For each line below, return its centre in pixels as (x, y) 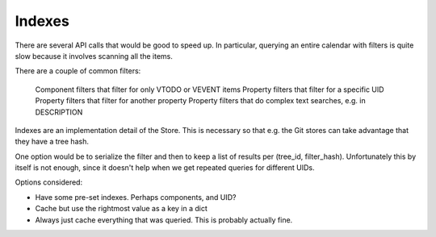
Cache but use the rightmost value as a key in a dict (121, 209)
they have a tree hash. (52, 142)
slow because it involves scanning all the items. (94, 56)
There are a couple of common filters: (78, 71)
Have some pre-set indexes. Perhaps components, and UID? (136, 197)
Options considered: (49, 182)
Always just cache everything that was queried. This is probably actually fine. (164, 220)
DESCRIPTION (59, 112)
